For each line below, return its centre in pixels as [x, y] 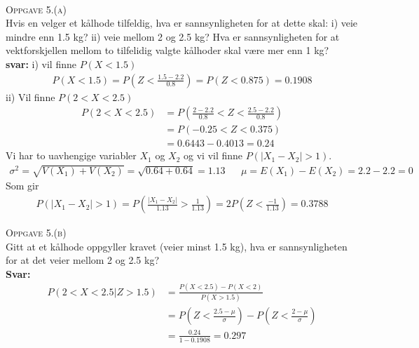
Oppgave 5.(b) [36, 233]
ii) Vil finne [30, 96]
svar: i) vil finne [41, 63]
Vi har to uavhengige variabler [71, 155]
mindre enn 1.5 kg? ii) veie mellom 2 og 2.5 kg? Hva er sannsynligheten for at [173, 36]
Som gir [22, 186]
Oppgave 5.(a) [36, 9]
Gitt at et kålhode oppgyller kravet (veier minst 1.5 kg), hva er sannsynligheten [177, 246]
